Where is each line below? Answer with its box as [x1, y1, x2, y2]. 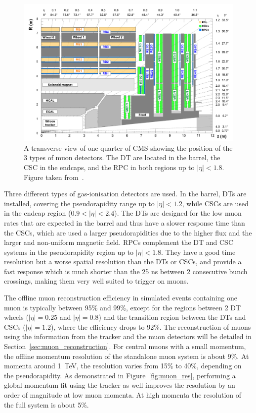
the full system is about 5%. [4, 399, 89, 410]
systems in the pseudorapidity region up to [4, 246, 134, 257]
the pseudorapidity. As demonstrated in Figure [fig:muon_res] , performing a [4, 370, 236, 380]
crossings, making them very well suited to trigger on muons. [4, 276, 189, 286]
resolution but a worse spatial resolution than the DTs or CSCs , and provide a [4, 256, 242, 267]
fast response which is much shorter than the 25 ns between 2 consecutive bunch [4, 266, 248, 276]
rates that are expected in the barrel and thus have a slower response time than [4, 217, 245, 228]
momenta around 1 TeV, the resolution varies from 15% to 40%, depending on [4, 360, 242, 371]
